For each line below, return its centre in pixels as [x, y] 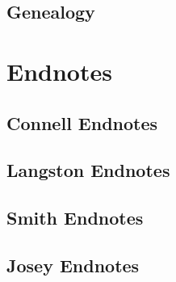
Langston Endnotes [88, 170]
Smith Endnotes [75, 218]
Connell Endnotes [82, 122]
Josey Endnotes [73, 265]
